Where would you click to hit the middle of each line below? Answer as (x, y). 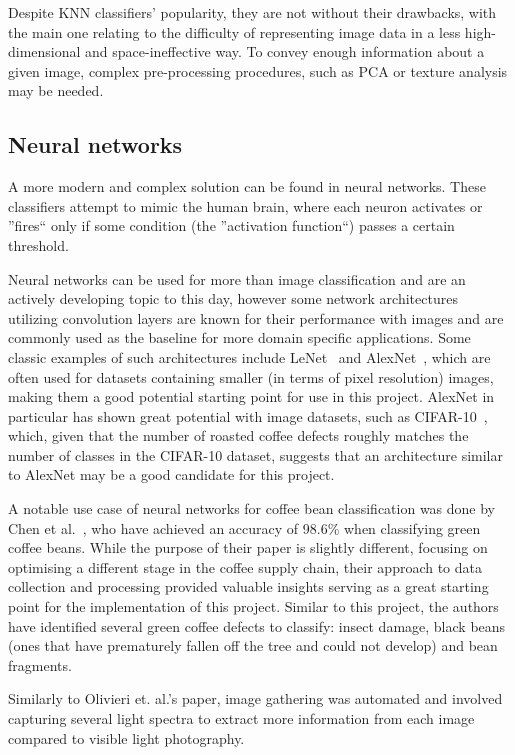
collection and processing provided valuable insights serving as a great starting (248, 586)
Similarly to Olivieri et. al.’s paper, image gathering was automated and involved (255, 698)
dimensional (44, 51)
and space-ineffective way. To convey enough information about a (285, 51)
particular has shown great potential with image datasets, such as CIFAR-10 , (248, 415)
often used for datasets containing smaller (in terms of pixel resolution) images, (251, 376)
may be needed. (56, 90)
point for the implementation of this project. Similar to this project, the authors (253, 606)
